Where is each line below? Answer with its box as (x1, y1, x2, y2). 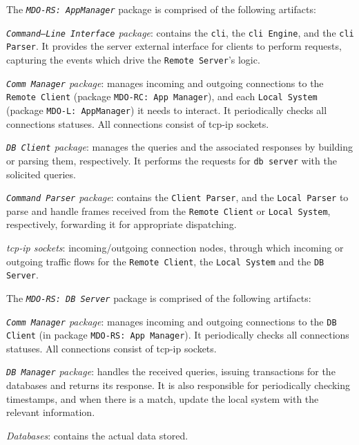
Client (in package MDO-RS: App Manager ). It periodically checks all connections (6, 328, 349, 342)
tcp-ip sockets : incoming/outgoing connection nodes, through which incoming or (6, 240, 344, 254)
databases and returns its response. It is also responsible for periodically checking (6, 378, 351, 392)
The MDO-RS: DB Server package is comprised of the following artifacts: (6, 290, 311, 305)
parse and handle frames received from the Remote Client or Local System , (6, 203, 331, 218)
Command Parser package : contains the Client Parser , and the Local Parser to (6, 190, 349, 205)
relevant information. (6, 405, 95, 419)
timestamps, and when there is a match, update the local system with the (6, 391, 319, 406)
